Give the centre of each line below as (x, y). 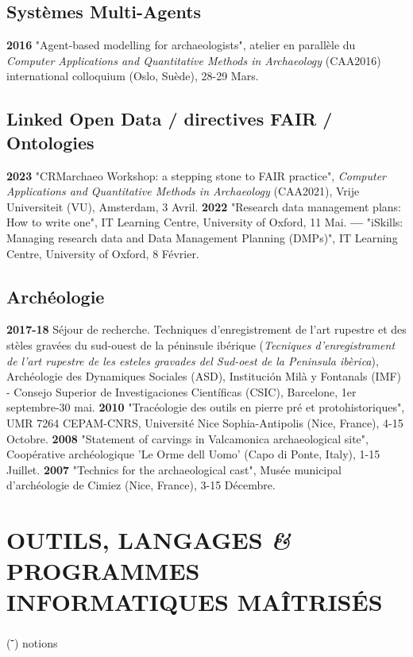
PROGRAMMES (103, 571)
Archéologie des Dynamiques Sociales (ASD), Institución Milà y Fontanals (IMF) (204, 376)
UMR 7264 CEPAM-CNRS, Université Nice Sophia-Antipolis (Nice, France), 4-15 (205, 422)
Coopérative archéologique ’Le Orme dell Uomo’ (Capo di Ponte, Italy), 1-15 (193, 454)
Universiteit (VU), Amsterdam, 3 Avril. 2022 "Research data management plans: (204, 206)
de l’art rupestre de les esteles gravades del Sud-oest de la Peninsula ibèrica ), (193, 360)
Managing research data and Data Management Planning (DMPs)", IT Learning (202, 237)
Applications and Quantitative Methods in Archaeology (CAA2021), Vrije (183, 191)
